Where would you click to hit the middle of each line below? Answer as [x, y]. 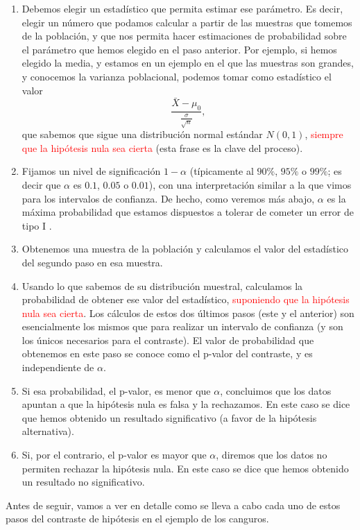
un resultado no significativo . [83, 482]
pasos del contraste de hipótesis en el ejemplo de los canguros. [137, 519]
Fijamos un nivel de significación [91, 171]
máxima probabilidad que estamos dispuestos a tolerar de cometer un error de [188, 212]
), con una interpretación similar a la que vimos [250, 184]
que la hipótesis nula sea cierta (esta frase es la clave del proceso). [162, 147]
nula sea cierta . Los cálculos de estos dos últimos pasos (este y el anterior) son [188, 313]
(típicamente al [222, 171]
